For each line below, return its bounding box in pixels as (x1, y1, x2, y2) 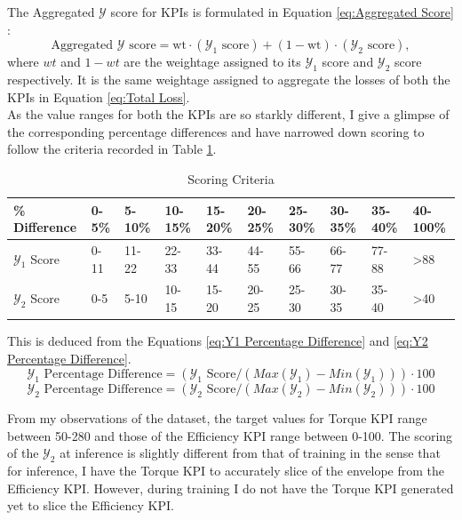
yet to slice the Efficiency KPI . (7, 496, 174, 515)
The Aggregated (7, 3, 95, 20)
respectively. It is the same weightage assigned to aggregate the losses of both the (7, 69, 450, 88)
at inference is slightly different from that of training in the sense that (60, 444, 441, 462)
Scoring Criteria (187, 169, 275, 188)
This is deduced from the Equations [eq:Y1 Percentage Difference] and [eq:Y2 (7, 332, 428, 350)
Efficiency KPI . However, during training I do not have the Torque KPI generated (7, 478, 454, 497)
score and (322, 52, 374, 71)
